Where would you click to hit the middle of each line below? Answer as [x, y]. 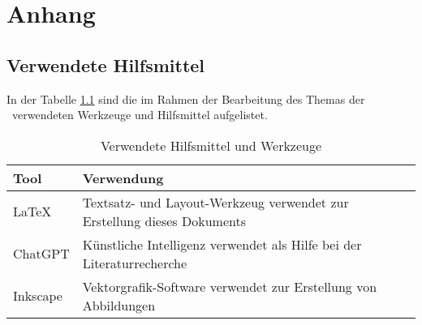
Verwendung [123, 177]
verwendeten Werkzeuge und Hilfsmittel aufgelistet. [140, 115]
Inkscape [38, 296]
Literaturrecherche [135, 263]
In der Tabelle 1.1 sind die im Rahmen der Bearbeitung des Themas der [186, 98]
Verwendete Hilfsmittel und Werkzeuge [211, 145]
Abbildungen [119, 305]
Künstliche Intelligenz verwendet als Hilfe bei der [222, 244]
